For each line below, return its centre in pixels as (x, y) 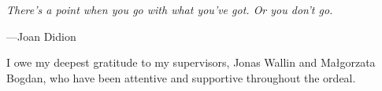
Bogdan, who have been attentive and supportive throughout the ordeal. (181, 77)
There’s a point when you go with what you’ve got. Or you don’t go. (170, 9)
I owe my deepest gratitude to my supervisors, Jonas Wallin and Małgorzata (191, 62)
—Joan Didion (41, 36)
